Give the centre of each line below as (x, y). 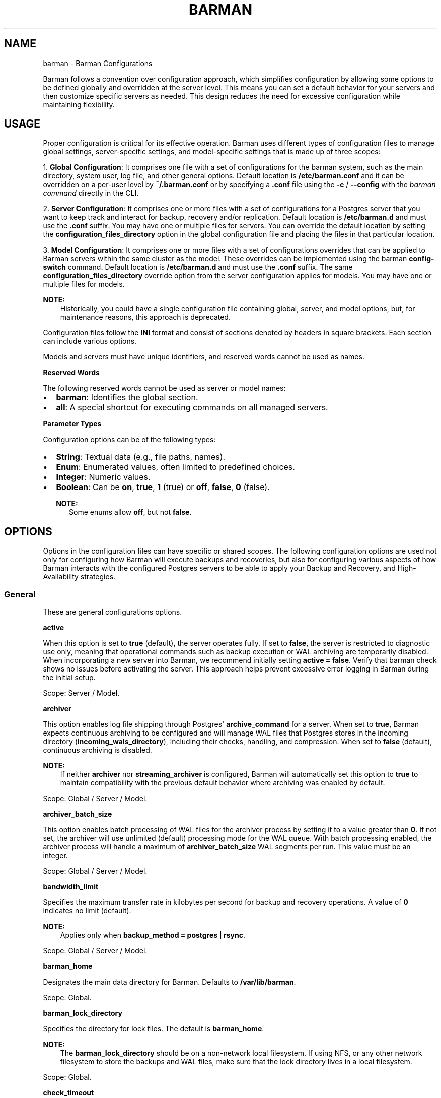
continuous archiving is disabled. (97, 750)
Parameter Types (72, 424)
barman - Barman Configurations (98, 63)
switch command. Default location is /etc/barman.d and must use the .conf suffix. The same (198, 267)
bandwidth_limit (71, 887)
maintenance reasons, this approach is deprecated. (145, 317)
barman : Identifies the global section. (127, 398)
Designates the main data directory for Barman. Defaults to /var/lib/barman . (169, 982)
